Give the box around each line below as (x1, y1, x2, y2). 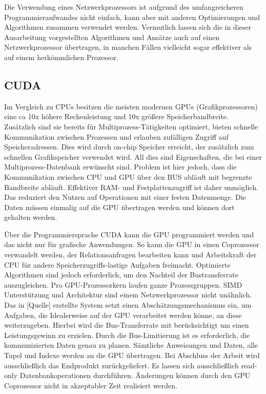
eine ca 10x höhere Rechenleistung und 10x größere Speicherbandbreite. (4, 111, 229, 122)
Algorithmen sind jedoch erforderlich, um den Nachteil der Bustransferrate (4, 269, 238, 280)
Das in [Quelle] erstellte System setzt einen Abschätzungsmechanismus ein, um (4, 299, 252, 310)
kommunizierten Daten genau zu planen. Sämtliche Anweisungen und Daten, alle (4, 340, 258, 350)
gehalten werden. (4, 212, 57, 222)
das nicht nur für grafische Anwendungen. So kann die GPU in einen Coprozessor (4, 239, 259, 250)
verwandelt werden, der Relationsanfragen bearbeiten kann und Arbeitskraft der (4, 249, 257, 260)
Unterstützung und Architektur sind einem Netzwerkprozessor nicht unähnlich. (4, 289, 252, 300)
